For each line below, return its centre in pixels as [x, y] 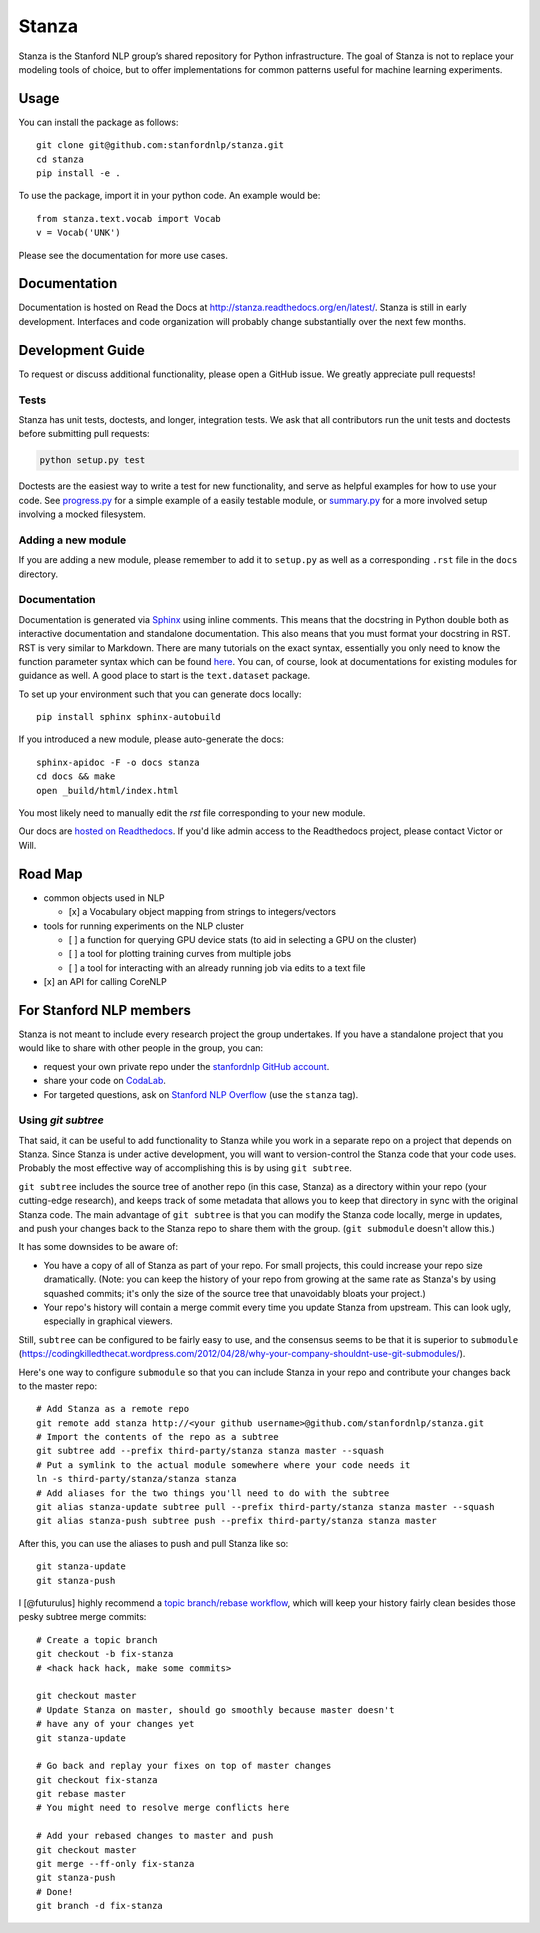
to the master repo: [58, 1386]
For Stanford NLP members [105, 1010]
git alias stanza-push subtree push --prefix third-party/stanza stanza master [236, 1521]
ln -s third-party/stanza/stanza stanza [136, 1479]
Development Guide [81, 350]
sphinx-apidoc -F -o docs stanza [118, 762]
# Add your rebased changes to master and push [155, 1836]
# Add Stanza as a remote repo [113, 1409]
